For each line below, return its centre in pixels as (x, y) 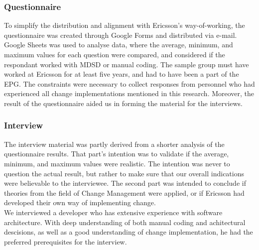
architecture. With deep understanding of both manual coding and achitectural (125, 222)
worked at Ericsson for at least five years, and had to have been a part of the (122, 74)
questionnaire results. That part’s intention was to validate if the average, (117, 154)
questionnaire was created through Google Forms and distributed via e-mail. (121, 35)
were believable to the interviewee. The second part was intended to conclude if (125, 183)
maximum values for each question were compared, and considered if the (115, 54)
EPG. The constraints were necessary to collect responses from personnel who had (129, 83)
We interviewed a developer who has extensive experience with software (113, 212)
